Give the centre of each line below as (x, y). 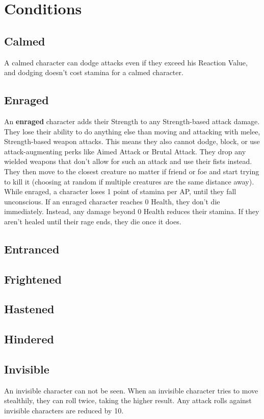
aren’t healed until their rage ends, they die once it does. (93, 221)
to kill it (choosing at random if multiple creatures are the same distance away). (129, 181)
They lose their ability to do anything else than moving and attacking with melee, (132, 131)
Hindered (29, 339)
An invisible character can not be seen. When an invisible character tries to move (131, 390)
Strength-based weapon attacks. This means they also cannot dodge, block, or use (132, 141)
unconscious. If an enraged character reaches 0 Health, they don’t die (112, 201)
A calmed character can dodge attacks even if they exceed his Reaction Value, (126, 62)
